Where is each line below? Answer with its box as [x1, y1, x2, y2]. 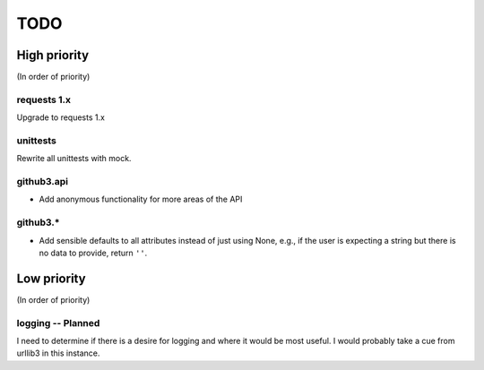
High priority [16, 47, 90, 63]
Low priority [16, 271, 86, 286]
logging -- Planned [16, 316, 100, 329]
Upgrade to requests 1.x [16, 112, 105, 123]
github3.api [16, 176, 69, 188]
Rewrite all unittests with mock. [16, 153, 132, 164]
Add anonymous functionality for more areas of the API [39, 194, 243, 205]
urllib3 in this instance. [16, 348, 100, 358]
